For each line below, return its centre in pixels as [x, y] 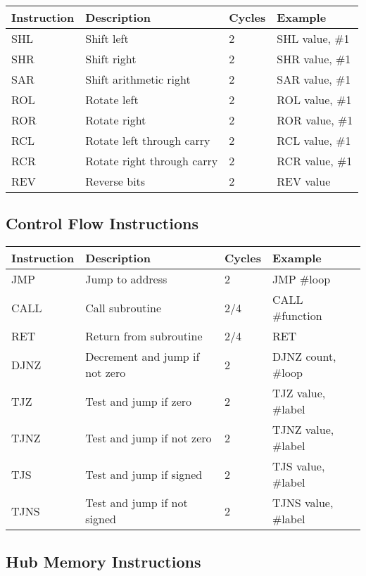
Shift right [111, 59]
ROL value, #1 [314, 100]
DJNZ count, [304, 357]
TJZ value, [299, 393]
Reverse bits [115, 181]
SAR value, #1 [314, 79]
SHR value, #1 [314, 59]
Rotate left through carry [148, 140]
